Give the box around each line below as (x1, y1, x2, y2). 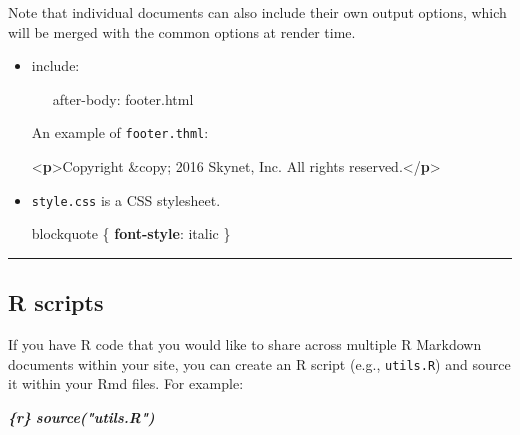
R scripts (8, 287, 104, 318)
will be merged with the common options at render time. (8, 21, 356, 42)
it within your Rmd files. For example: (8, 373, 244, 394)
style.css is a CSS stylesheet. (31, 189, 221, 210)
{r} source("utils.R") (8, 406, 155, 427)
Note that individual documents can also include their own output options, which (8, 2, 507, 22)
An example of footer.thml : (31, 122, 209, 143)
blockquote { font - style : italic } (31, 223, 231, 244)
